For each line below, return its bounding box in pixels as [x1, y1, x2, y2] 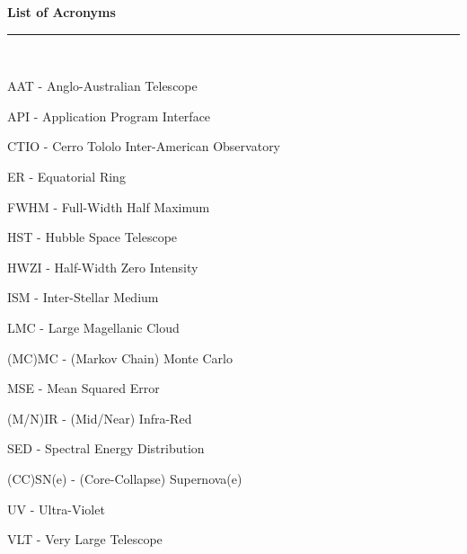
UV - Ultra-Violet [7, 499, 105, 518]
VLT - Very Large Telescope [7, 530, 163, 549]
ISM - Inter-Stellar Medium [7, 288, 159, 307]
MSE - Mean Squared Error [7, 379, 160, 398]
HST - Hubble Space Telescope [7, 228, 178, 246]
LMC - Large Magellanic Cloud [7, 317, 180, 336]
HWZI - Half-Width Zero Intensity [7, 257, 198, 276]
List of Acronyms [7, 3, 116, 21]
